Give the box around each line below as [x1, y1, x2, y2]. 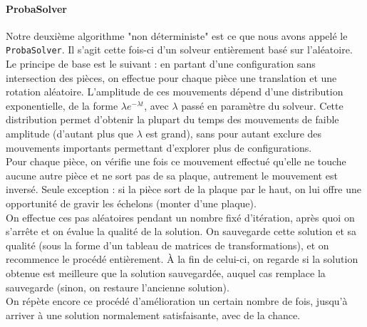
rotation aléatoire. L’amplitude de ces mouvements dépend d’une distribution [6, 84, 343, 99]
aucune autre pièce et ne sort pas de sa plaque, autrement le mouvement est [6, 167, 338, 182]
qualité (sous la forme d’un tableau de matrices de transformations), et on [6, 237, 329, 252]
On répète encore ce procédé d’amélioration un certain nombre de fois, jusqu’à [6, 294, 348, 308]
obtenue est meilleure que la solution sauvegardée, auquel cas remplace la [6, 265, 326, 280]
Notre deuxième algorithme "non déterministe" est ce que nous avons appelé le [6, 28, 348, 43]
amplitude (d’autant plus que [6, 126, 134, 141]
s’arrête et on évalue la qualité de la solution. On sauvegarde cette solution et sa [6, 224, 357, 239]
